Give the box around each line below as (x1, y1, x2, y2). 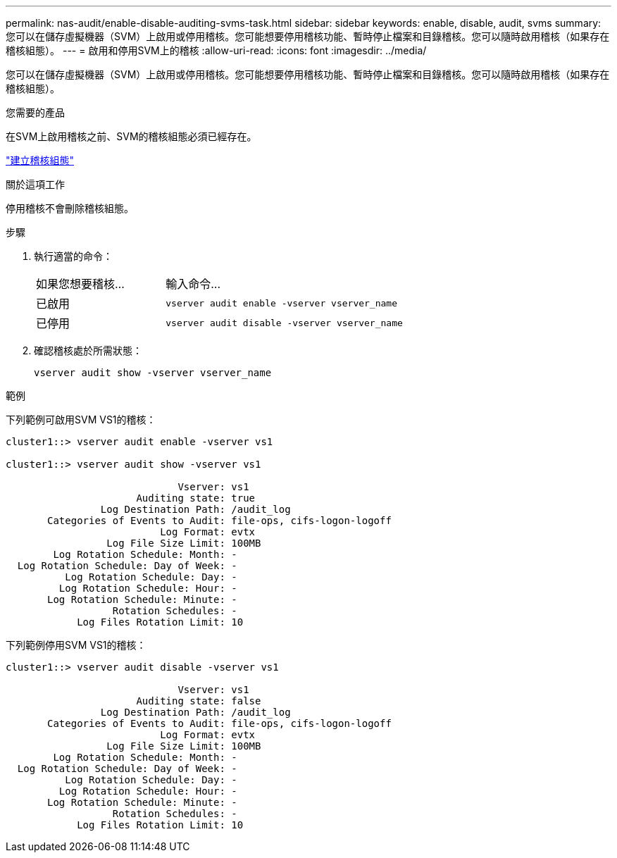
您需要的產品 (6, 106, 65, 118)
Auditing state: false (136, 695, 261, 707)
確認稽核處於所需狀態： (34, 344, 142, 356)
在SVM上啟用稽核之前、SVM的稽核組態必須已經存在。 (6, 130, 257, 142)
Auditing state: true (136, 492, 256, 504)
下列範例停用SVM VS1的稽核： (6, 639, 147, 651)
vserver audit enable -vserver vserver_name (166, 297, 398, 309)
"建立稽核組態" (6, 154, 75, 166)
